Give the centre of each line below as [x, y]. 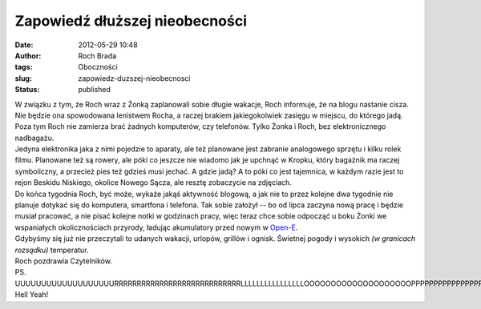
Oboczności [98, 67]
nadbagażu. [34, 138]
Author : [28, 55]
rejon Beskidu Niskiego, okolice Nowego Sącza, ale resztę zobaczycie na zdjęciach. [154, 183]
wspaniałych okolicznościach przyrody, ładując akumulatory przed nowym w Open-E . [156, 227]
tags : [24, 67]
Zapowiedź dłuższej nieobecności [131, 21]
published [95, 90]
